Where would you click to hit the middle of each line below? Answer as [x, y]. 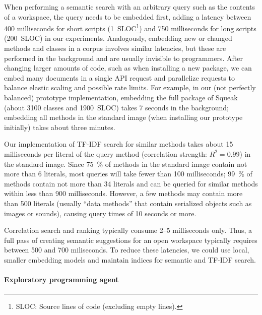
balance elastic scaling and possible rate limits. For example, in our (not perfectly [130, 87]
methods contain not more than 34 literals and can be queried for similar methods [131, 183]
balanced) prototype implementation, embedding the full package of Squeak [121, 97]
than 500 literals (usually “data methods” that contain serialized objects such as [128, 203]
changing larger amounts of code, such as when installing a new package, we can [128, 68]
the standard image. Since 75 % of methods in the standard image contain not [126, 164]
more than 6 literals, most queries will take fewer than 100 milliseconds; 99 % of [128, 174]
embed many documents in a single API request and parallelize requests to [119, 77]
